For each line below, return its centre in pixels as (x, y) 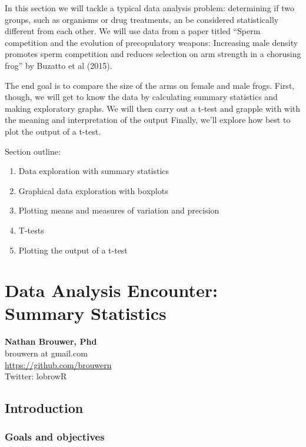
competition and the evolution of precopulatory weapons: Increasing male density (152, 42)
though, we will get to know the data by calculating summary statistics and (141, 97)
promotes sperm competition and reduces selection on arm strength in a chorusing (153, 54)
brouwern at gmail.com (46, 353)
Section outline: (33, 151)
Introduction (44, 408)
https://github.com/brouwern (58, 364)
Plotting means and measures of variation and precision (119, 210)
